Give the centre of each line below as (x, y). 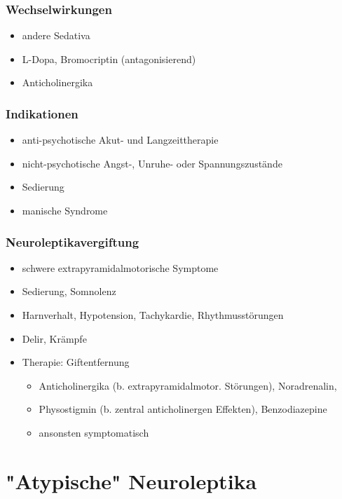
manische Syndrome (65, 210)
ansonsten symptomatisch (94, 432)
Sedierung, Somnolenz (69, 291)
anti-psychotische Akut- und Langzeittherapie (120, 140)
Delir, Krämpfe (54, 338)
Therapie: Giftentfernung (76, 362)
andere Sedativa (56, 35)
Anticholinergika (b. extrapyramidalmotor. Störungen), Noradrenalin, (188, 385)
